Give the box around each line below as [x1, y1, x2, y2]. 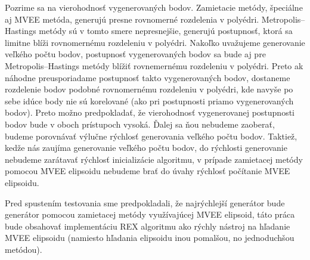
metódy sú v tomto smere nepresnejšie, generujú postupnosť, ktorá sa [39, 24, 293, 37]
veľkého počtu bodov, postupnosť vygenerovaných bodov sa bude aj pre [5, 48, 266, 60]
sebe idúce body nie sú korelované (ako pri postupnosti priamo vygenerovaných [5, 94, 294, 107]
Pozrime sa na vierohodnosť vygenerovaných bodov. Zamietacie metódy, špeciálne [5, 1, 303, 13]
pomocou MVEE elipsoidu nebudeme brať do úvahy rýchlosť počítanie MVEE [5, 165, 290, 177]
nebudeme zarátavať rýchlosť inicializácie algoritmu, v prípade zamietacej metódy [5, 153, 303, 165]
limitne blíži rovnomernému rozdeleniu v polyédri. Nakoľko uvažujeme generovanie [5, 36, 305, 48]
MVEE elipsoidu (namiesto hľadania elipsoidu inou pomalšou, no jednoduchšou [5, 231, 294, 244]
